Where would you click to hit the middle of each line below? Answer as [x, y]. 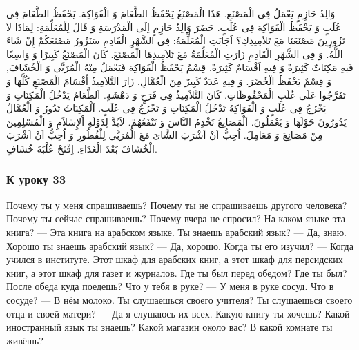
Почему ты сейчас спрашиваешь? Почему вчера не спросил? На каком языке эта [176, 218]
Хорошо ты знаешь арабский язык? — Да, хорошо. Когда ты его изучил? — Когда [180, 245]
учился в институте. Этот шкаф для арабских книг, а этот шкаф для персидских [175, 259]
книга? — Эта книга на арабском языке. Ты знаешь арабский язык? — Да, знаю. [176, 232]
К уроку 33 [36, 179]
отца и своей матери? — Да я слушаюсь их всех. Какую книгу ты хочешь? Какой [178, 313]
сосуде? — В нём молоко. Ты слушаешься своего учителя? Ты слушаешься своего [179, 299]
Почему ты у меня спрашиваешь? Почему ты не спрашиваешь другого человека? [177, 205]
